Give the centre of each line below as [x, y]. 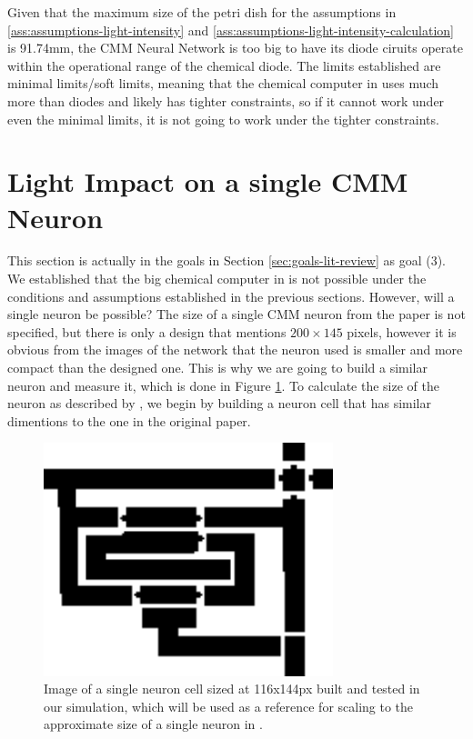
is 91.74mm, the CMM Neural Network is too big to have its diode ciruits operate [235, 48]
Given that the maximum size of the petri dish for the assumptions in [202, 12]
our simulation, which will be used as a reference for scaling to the [229, 706]
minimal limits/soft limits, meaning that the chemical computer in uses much [223, 83]
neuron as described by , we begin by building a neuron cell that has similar [219, 403]
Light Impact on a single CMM [208, 181]
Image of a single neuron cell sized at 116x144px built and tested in [232, 689]
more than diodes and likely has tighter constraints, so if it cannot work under [226, 100]
